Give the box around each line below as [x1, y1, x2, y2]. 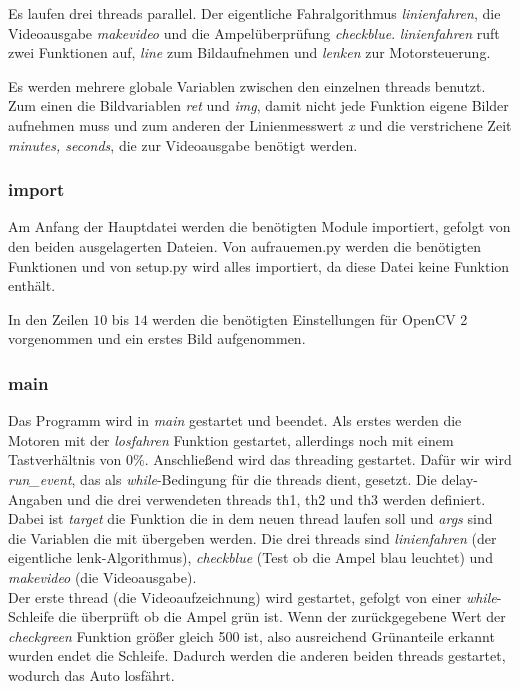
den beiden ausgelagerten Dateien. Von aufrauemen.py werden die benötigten [8, 235, 481, 256]
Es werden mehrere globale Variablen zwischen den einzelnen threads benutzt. [8, 75, 486, 96]
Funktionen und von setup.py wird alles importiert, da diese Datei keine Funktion [8, 255, 510, 276]
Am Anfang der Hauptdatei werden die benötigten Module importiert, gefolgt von [8, 216, 511, 237]
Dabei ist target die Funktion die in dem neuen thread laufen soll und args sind [8, 508, 493, 529]
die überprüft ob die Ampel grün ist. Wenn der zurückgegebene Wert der [58, 606, 506, 627]
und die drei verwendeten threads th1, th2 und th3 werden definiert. [67, 488, 486, 509]
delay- [441, 468, 478, 489]
